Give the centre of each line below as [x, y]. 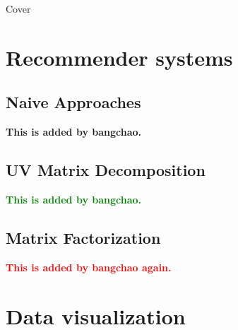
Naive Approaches [73, 102]
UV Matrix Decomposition [106, 170]
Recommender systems [119, 57]
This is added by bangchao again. [89, 267]
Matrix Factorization [83, 237]
